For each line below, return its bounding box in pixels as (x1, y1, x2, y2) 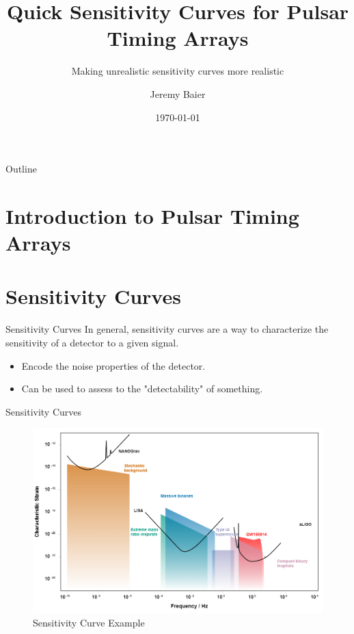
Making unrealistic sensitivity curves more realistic (71, 64, 284, 78)
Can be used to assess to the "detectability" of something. (21, 381, 263, 396)
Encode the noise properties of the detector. (21, 358, 206, 372)
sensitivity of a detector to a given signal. (5, 335, 179, 349)
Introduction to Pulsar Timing (5, 201, 299, 229)
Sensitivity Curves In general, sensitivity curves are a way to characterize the (5, 322, 329, 336)
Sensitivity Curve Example (33, 616, 145, 630)
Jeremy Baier (150, 86, 206, 101)
